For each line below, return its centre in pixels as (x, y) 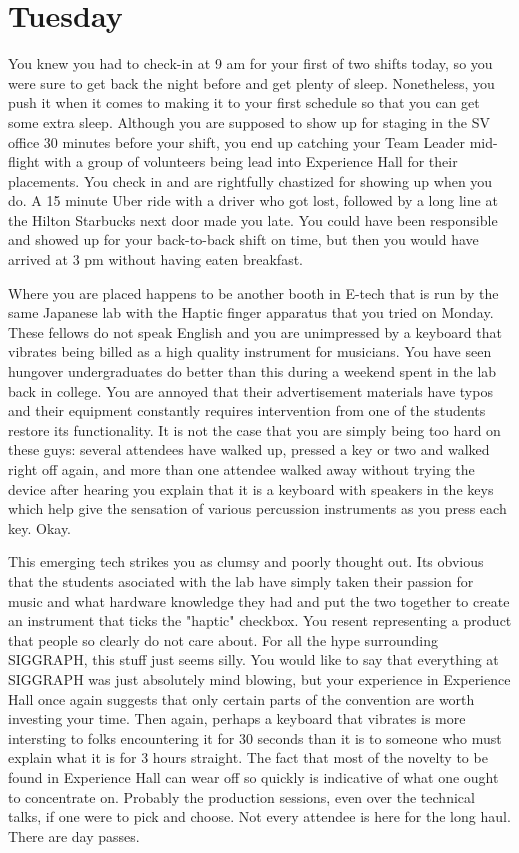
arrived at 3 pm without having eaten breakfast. (155, 259)
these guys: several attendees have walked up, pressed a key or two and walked (249, 449)
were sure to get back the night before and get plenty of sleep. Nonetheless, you (251, 82)
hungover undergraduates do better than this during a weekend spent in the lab (252, 371)
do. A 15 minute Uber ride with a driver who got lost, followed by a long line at (253, 200)
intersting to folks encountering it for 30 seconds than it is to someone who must (255, 737)
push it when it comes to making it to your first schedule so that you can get (244, 102)
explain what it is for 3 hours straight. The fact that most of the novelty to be (248, 757)
